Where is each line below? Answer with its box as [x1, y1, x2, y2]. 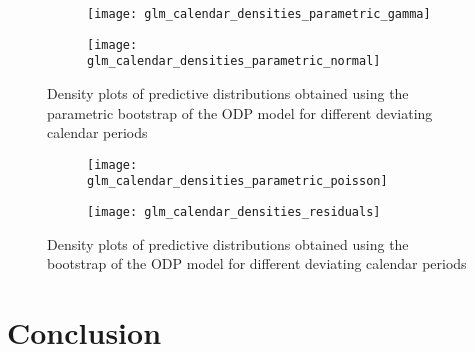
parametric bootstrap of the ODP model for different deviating [47, 102, 433, 123]
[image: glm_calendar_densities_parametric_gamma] [87, 7, 431, 21]
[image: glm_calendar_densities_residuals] [87, 205, 381, 220]
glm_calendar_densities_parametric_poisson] [87, 174, 388, 189]
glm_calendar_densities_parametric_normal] [87, 54, 381, 69]
